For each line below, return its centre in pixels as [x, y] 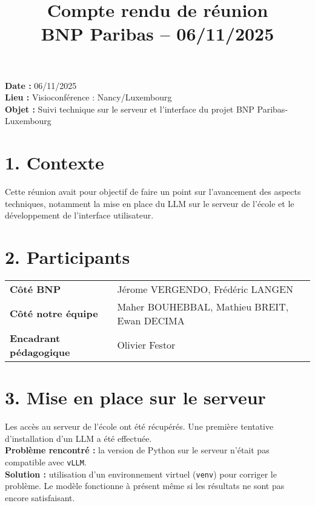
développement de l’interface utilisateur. [79, 215]
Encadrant [35, 338]
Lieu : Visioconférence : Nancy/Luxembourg [88, 97]
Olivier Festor [146, 345]
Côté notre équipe [54, 314]
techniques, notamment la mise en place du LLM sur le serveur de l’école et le [150, 203]
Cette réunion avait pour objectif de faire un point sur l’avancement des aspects [153, 192]
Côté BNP [35, 289]
